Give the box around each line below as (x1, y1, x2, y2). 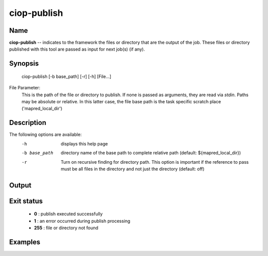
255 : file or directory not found (34, 225, 99, 231)
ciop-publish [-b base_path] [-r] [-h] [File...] (21, 73, 112, 79)
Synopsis (9, 60, 39, 68)
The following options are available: (9, 131, 82, 137)
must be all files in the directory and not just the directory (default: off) (61, 166, 204, 172)
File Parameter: (9, 85, 41, 91)
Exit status (9, 196, 43, 205)
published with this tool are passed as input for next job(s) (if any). (9, 46, 145, 52)
